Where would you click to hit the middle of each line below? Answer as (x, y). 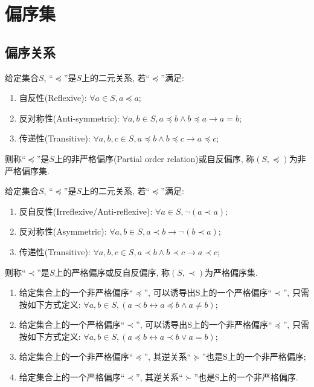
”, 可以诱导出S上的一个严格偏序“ (208, 292)
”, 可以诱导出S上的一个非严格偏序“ (204, 324)
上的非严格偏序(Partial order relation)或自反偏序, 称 (154, 158)
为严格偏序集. (231, 272)
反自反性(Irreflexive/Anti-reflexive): (86, 211)
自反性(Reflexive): (53, 98)
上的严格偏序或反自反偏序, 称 (112, 272)
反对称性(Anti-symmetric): (69, 118)
